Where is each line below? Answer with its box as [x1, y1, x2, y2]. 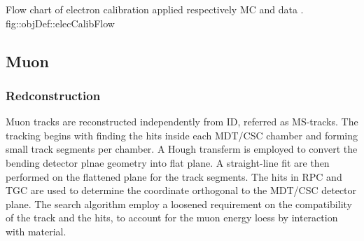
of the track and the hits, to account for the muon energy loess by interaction [6, 210, 338, 225]
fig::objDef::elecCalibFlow [6, 15, 115, 30]
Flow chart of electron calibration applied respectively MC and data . [6, 2, 304, 16]
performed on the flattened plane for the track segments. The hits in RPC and [6, 169, 342, 184]
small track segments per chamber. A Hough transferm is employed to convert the [6, 142, 358, 156]
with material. [6, 223, 66, 238]
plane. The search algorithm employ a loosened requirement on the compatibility [6, 196, 352, 211]
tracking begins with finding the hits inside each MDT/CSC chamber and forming [6, 128, 358, 142]
